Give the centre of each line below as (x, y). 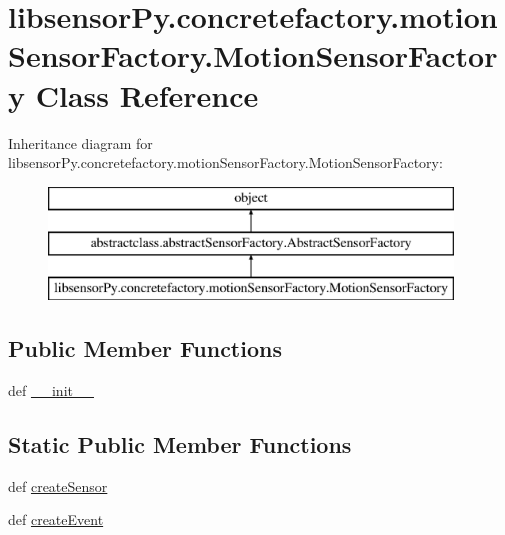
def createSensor (58, 485)
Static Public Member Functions (180, 443)
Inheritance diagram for (80, 142)
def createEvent (56, 519)
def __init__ (51, 389)
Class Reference (147, 94)
